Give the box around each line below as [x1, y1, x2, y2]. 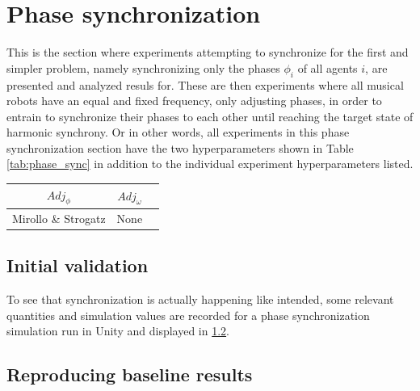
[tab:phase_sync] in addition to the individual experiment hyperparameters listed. [6, 155, 414, 172]
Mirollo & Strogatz [12, 209, 106, 226]
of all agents [297, 59, 358, 76]
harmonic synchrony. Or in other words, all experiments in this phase [6, 124, 350, 141]
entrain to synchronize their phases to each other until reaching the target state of [6, 107, 414, 124]
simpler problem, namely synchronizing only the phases [6, 59, 280, 76]
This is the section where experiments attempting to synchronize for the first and [6, 44, 409, 61]
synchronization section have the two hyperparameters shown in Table [6, 139, 354, 156]
